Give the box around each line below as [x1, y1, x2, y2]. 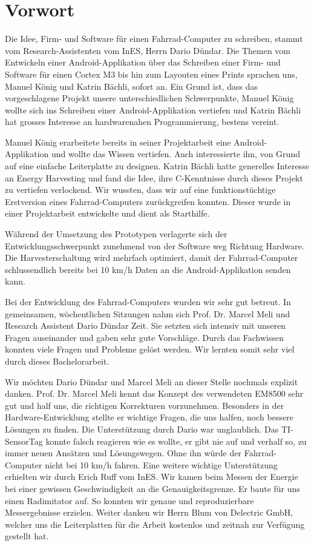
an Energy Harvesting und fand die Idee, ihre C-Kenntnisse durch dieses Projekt [5, 171, 303, 184]
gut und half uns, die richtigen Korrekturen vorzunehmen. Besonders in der [5, 399, 284, 411]
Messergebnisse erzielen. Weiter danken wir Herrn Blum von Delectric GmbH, [5, 506, 293, 519]
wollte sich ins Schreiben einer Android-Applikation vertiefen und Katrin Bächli [5, 103, 301, 116]
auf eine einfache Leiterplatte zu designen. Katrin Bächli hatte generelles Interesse [5, 160, 309, 172]
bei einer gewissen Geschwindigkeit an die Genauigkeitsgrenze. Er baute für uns [5, 482, 300, 494]
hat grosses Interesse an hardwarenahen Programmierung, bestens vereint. [5, 115, 280, 128]
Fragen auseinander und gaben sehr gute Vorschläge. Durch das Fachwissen [5, 331, 284, 343]
